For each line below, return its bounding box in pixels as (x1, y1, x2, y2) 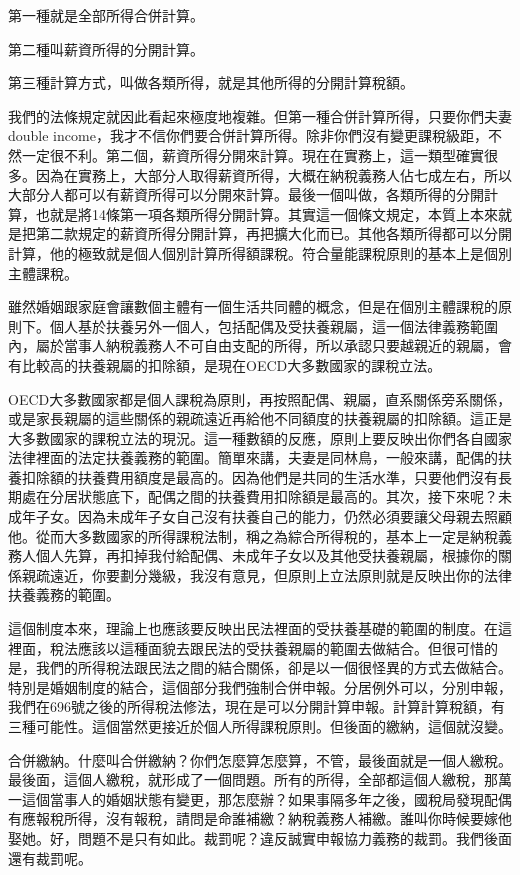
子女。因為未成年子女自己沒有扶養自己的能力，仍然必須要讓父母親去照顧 (35, 506, 512, 527)
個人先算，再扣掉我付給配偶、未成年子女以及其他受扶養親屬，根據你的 (35, 545, 498, 566)
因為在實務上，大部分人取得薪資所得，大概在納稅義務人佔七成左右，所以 (35, 164, 512, 185)
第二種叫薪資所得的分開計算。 (8, 38, 204, 59)
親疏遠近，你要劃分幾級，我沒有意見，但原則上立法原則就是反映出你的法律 (21, 564, 512, 585)
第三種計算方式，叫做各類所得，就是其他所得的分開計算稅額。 (8, 72, 414, 93)
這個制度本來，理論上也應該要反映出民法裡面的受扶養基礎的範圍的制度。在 (8, 618, 498, 639)
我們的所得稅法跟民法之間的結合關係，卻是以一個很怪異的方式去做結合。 (35, 657, 512, 678)
